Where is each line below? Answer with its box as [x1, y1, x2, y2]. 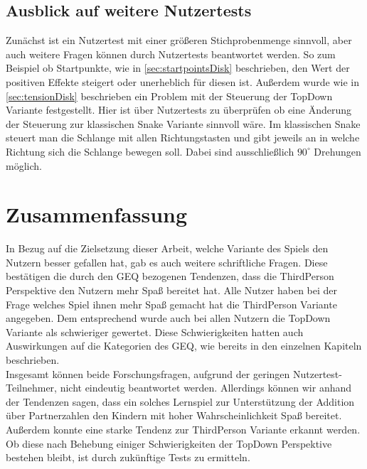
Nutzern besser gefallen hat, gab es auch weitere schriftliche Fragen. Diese [6, 254, 328, 269]
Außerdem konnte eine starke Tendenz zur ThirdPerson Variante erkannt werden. [6, 421, 361, 436]
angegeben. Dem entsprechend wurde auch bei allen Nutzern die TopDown [6, 311, 331, 325]
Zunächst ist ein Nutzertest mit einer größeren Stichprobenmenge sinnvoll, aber [6, 33, 352, 48]
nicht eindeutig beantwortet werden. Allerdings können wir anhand [60, 380, 352, 395]
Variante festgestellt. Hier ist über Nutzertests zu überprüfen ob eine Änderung [6, 102, 352, 117]
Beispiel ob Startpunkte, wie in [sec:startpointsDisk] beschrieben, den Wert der [6, 60, 350, 75]
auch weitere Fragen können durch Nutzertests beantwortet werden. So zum [6, 46, 336, 61]
